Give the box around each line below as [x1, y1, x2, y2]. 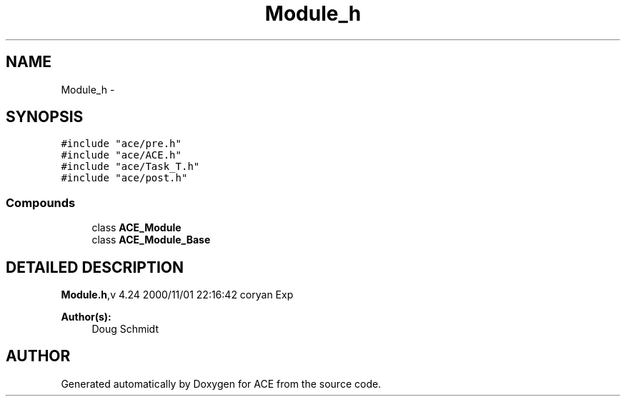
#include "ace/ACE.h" [61, 149, 182, 161]
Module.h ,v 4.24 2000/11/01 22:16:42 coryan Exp [61, 288, 294, 301]
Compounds [6, 195, 76, 210]
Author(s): [61, 311, 111, 323]
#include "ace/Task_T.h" [61, 161, 200, 173]
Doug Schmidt [91, 323, 159, 336]
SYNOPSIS [6, 108, 84, 126]
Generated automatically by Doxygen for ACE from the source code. [61, 377, 382, 390]
